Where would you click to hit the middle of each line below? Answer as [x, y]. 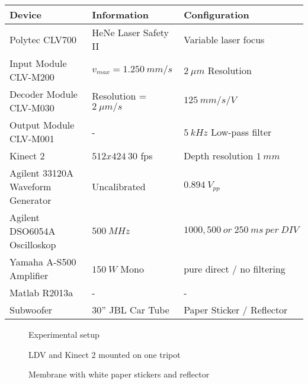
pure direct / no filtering [235, 268]
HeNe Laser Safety [130, 32]
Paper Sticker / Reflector [236, 310]
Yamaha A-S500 [43, 262]
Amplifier [29, 275]
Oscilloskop [33, 244]
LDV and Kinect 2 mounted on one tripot [105, 354]
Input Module [38, 63]
